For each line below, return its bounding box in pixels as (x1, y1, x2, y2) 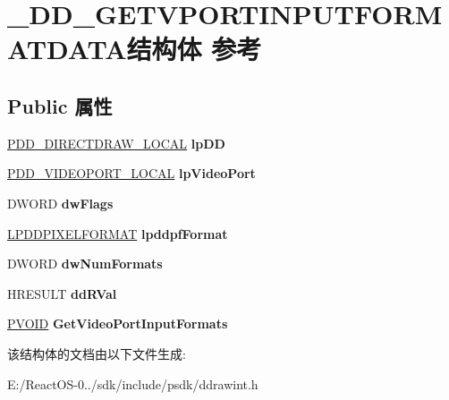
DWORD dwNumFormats (7, 254, 163, 273)
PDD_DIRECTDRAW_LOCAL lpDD (7, 133, 225, 152)
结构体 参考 (126, 30, 262, 67)
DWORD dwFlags (7, 193, 114, 212)
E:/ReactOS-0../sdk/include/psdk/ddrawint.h (7, 374, 258, 393)
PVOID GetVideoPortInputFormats (7, 314, 228, 333)
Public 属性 (7, 91, 113, 119)
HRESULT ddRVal (7, 284, 117, 302)
